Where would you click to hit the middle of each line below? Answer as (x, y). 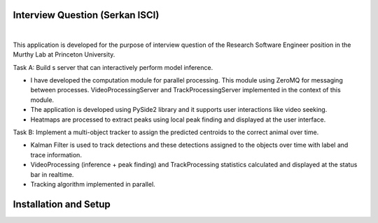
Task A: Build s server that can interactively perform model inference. (113, 67)
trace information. (56, 154)
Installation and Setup (62, 204)
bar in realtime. (52, 174)
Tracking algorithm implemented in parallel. (93, 184)
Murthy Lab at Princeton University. (64, 55)
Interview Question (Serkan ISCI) (86, 15)
